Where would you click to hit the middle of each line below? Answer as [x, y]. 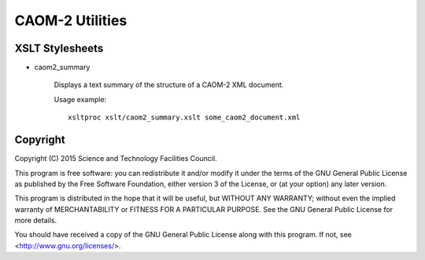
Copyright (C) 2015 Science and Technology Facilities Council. [116, 159]
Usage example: [80, 99]
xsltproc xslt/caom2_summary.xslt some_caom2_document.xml [184, 117]
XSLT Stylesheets [59, 48]
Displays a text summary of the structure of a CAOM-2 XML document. [169, 85]
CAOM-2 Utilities [71, 20]
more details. [36, 221]
